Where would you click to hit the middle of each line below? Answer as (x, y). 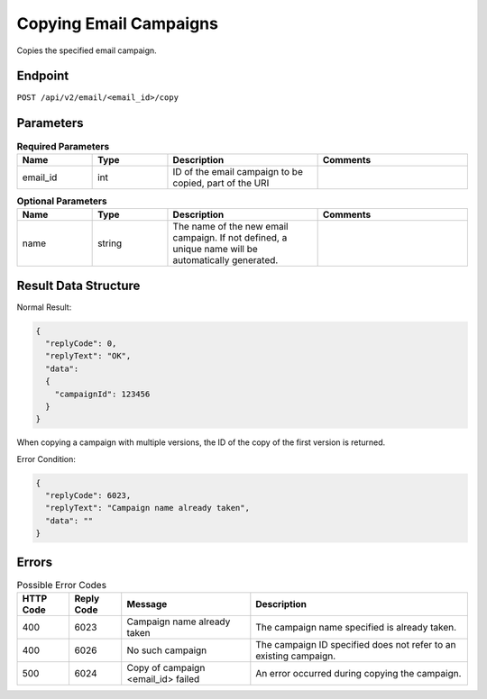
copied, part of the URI (221, 183)
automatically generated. (225, 260)
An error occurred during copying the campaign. (358, 674)
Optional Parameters (62, 201)
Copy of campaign (166, 668)
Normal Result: (44, 307)
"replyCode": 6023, (88, 496)
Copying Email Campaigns (117, 23)
